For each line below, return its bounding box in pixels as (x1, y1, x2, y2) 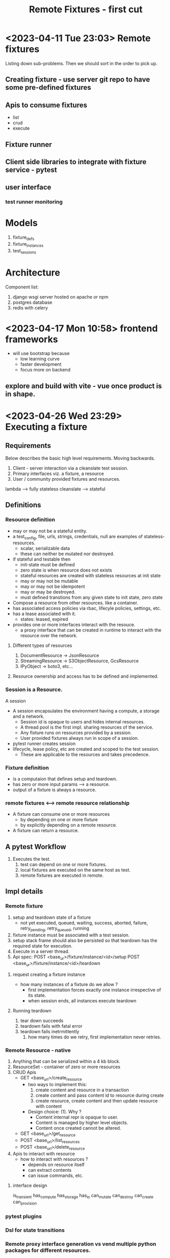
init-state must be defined (20, 562, 75, 568)
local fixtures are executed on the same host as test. (20, 867, 131, 873)
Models (5, 217, 38, 229)
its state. (28, 992, 46, 998)
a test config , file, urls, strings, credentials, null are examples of (12, 533, 143, 541)
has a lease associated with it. (12, 611, 77, 617)
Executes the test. (12, 856, 51, 862)
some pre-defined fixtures (5, 83, 91, 92)
